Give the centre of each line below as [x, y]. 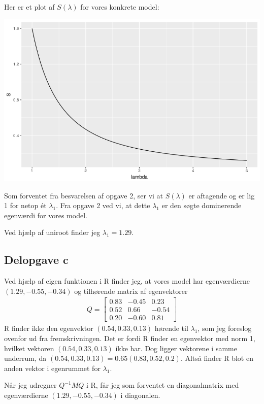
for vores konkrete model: [120, 7]
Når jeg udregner [30, 385]
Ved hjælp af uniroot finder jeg [52, 232]
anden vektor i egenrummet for [52, 368]
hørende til [171, 328]
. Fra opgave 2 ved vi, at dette [103, 205]
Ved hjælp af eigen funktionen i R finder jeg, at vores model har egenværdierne [127, 281]
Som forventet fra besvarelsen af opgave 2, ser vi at [84, 195]
